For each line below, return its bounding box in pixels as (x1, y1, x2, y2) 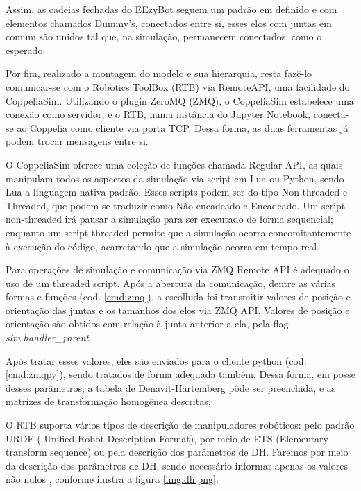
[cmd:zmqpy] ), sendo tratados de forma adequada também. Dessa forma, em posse (6, 367, 355, 381)
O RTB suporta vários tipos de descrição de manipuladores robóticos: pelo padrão (6, 417, 355, 432)
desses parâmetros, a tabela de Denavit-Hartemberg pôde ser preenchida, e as (6, 380, 336, 395)
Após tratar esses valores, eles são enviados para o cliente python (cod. (6, 353, 307, 368)
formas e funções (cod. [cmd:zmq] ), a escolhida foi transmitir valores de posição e (6, 289, 351, 304)
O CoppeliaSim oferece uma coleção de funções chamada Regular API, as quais (6, 157, 343, 171)
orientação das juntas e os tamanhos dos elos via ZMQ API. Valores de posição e (6, 302, 350, 317)
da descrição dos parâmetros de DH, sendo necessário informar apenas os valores (6, 458, 349, 472)
